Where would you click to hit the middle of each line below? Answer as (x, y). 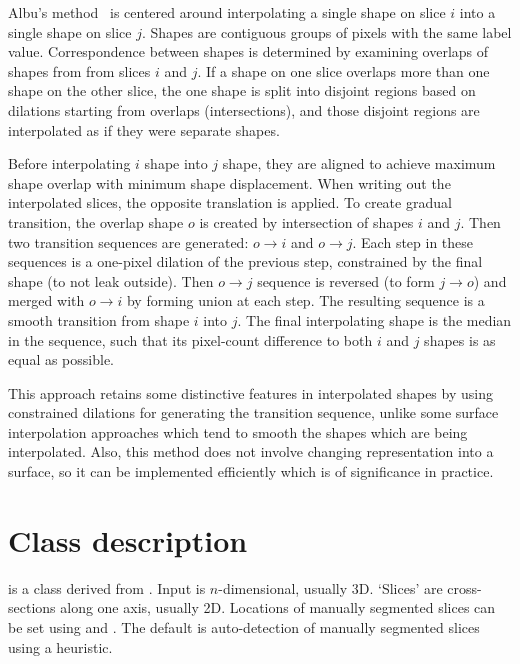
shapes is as (460, 339)
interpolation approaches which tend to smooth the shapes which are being (238, 431)
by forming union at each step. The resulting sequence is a (305, 300)
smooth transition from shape (99, 319)
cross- (464, 587)
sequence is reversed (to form (346, 280)
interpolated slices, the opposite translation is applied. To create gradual (230, 202)
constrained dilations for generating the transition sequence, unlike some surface (253, 412)
